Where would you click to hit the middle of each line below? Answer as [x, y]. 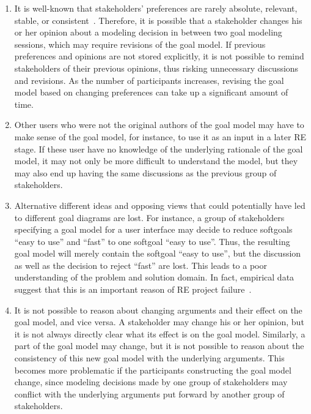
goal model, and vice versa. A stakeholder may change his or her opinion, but [159, 322]
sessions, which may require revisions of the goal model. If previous [140, 44]
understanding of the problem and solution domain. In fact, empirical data [154, 277]
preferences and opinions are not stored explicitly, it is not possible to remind [159, 56]
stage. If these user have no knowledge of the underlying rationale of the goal [159, 149]
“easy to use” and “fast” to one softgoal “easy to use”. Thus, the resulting [152, 241]
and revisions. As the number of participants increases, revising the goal [149, 80]
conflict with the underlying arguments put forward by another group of [149, 393]
